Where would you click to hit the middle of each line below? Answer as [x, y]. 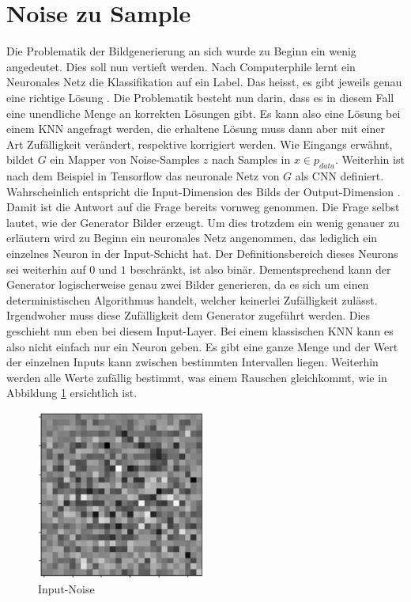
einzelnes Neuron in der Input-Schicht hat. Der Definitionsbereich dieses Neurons [202, 254]
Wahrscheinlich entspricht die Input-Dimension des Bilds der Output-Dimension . [204, 191]
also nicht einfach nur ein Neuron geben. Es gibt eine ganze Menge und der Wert [202, 346]
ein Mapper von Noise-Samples [125, 159]
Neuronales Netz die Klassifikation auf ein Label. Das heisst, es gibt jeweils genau [204, 82]
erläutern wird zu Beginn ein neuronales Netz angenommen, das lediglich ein [192, 238]
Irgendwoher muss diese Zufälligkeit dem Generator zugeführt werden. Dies [189, 315]
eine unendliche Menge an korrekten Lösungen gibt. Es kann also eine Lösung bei [204, 113]
